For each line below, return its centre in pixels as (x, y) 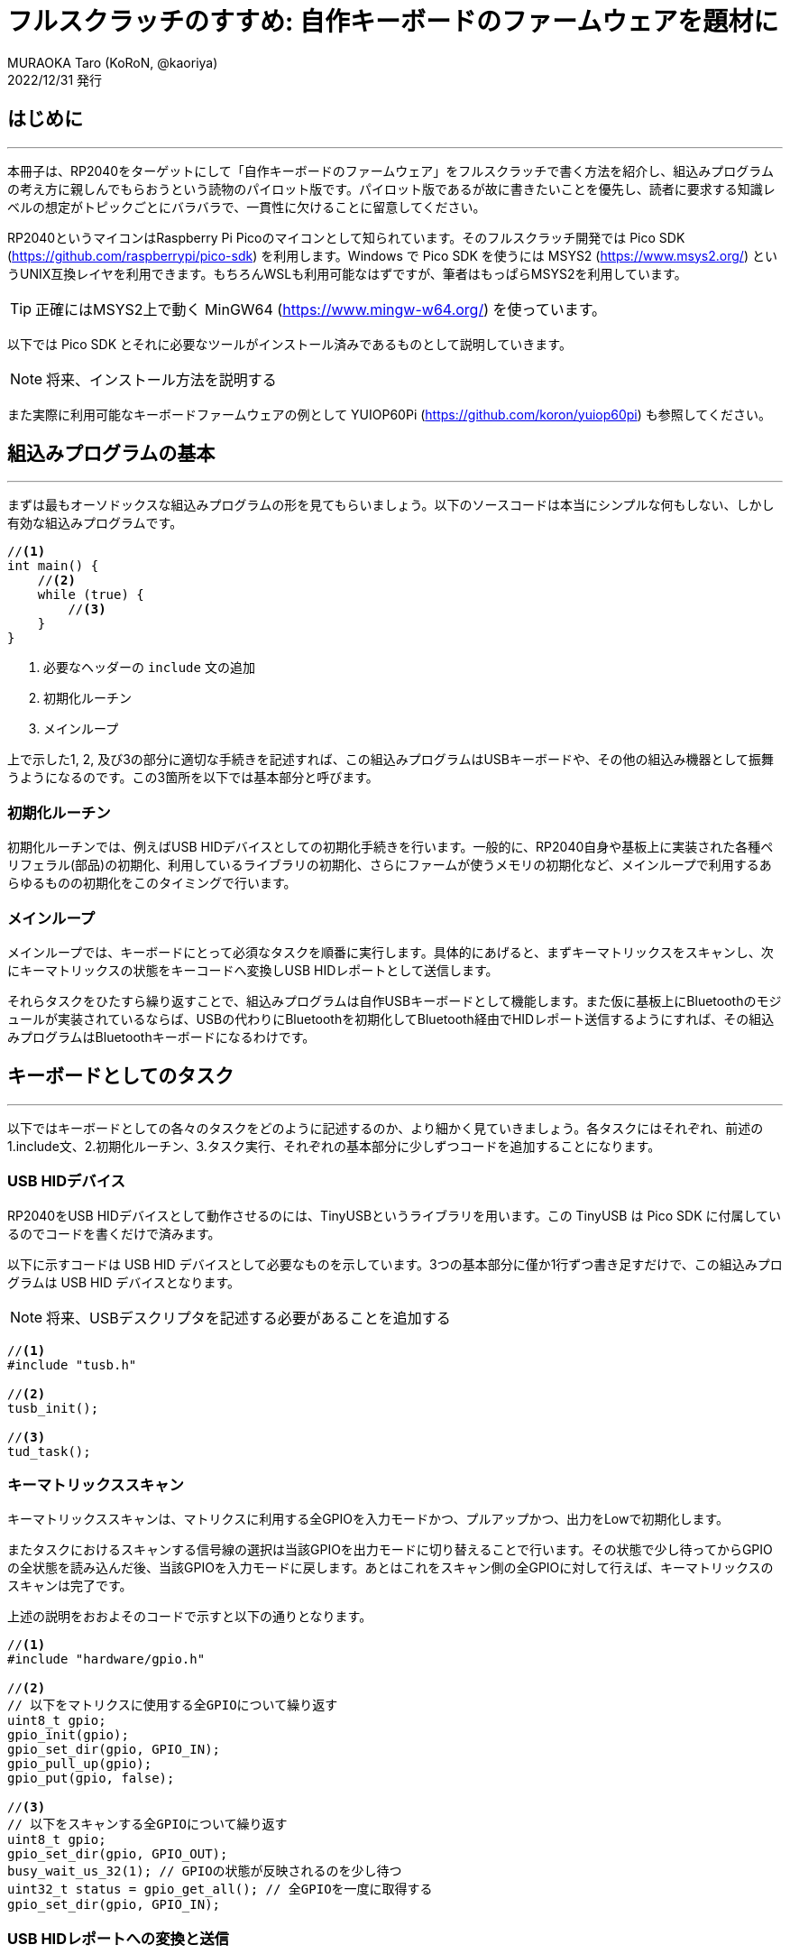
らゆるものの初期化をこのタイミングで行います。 (152, 883)
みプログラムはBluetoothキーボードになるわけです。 (161, 1037)
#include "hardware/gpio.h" (106, 1659)
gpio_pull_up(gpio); (80, 1764)
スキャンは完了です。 (70, 1586)
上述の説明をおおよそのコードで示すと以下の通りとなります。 (190, 1617)
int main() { (53, 566)
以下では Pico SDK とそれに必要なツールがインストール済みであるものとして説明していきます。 (289, 344)
